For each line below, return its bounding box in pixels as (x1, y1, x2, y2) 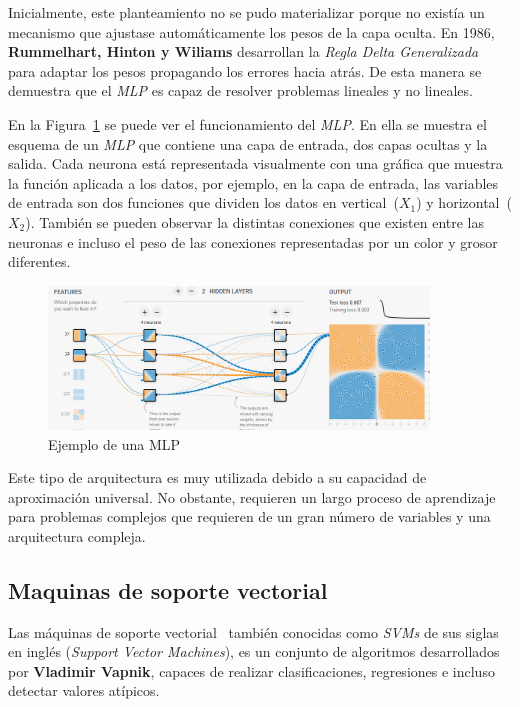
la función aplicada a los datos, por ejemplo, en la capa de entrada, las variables (8, 172, 499, 193)
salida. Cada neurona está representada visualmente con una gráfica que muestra (8, 153, 503, 174)
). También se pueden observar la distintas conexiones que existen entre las (25, 211, 485, 232)
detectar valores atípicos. (8, 680, 160, 701)
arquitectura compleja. (8, 525, 146, 546)
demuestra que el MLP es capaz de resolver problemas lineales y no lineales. (8, 80, 473, 101)
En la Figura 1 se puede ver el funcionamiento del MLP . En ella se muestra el (8, 113, 487, 134)
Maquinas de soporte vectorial (8, 574, 328, 605)
